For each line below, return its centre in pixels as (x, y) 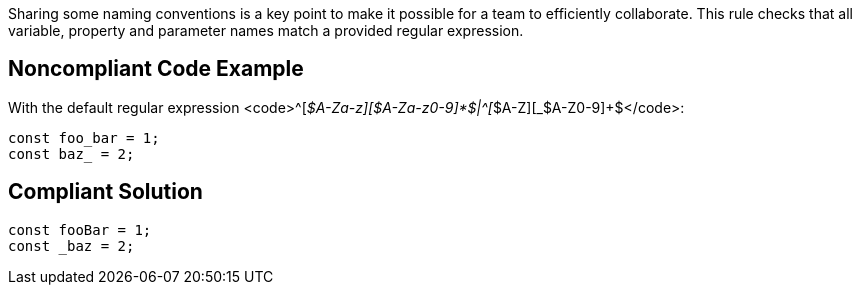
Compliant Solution (105, 192)
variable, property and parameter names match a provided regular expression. (266, 30)
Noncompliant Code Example (156, 69)
